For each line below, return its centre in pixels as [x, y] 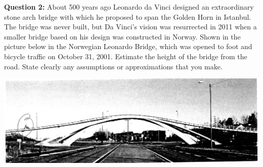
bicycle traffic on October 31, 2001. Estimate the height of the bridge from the [126, 56]
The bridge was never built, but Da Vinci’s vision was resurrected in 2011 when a [130, 27]
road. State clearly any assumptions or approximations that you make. [113, 66]
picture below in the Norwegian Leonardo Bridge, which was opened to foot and [128, 46]
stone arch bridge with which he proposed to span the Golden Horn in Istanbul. [128, 16]
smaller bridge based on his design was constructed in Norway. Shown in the [122, 36]
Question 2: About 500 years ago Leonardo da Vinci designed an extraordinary [129, 7]
